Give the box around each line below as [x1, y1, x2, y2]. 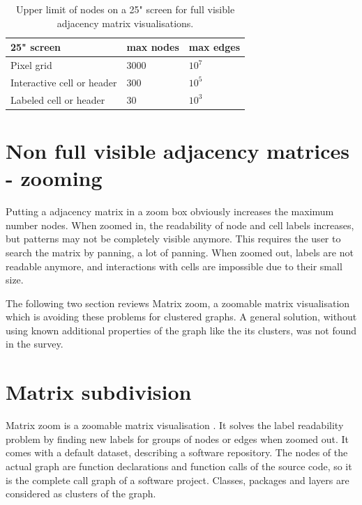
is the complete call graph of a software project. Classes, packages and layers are [6, 472, 349, 487]
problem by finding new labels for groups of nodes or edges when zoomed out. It [6, 431, 349, 446]
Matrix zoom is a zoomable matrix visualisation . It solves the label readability [6, 418, 344, 433]
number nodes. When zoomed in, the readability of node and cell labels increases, [6, 217, 354, 232]
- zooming [6, 164, 103, 192]
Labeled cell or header [10, 92, 105, 107]
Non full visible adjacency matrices [6, 137, 350, 164]
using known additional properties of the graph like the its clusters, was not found [6, 323, 357, 337]
